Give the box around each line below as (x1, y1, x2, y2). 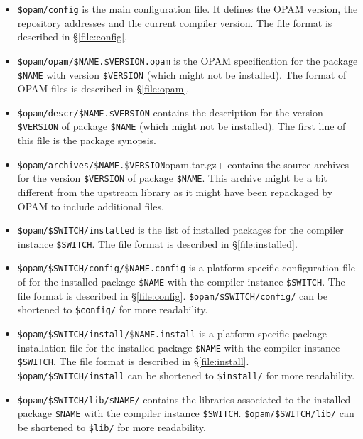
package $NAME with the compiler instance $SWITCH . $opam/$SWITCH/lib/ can (17, 406, 354, 421)
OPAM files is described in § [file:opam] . (17, 81, 190, 96)
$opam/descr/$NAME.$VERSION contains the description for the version (17, 104, 323, 119)
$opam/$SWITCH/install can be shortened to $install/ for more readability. (17, 368, 355, 383)
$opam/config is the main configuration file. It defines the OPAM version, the (17, 1, 358, 16)
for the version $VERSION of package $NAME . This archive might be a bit (17, 170, 327, 185)
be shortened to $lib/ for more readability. (17, 420, 206, 435)
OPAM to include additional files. (17, 198, 164, 213)
